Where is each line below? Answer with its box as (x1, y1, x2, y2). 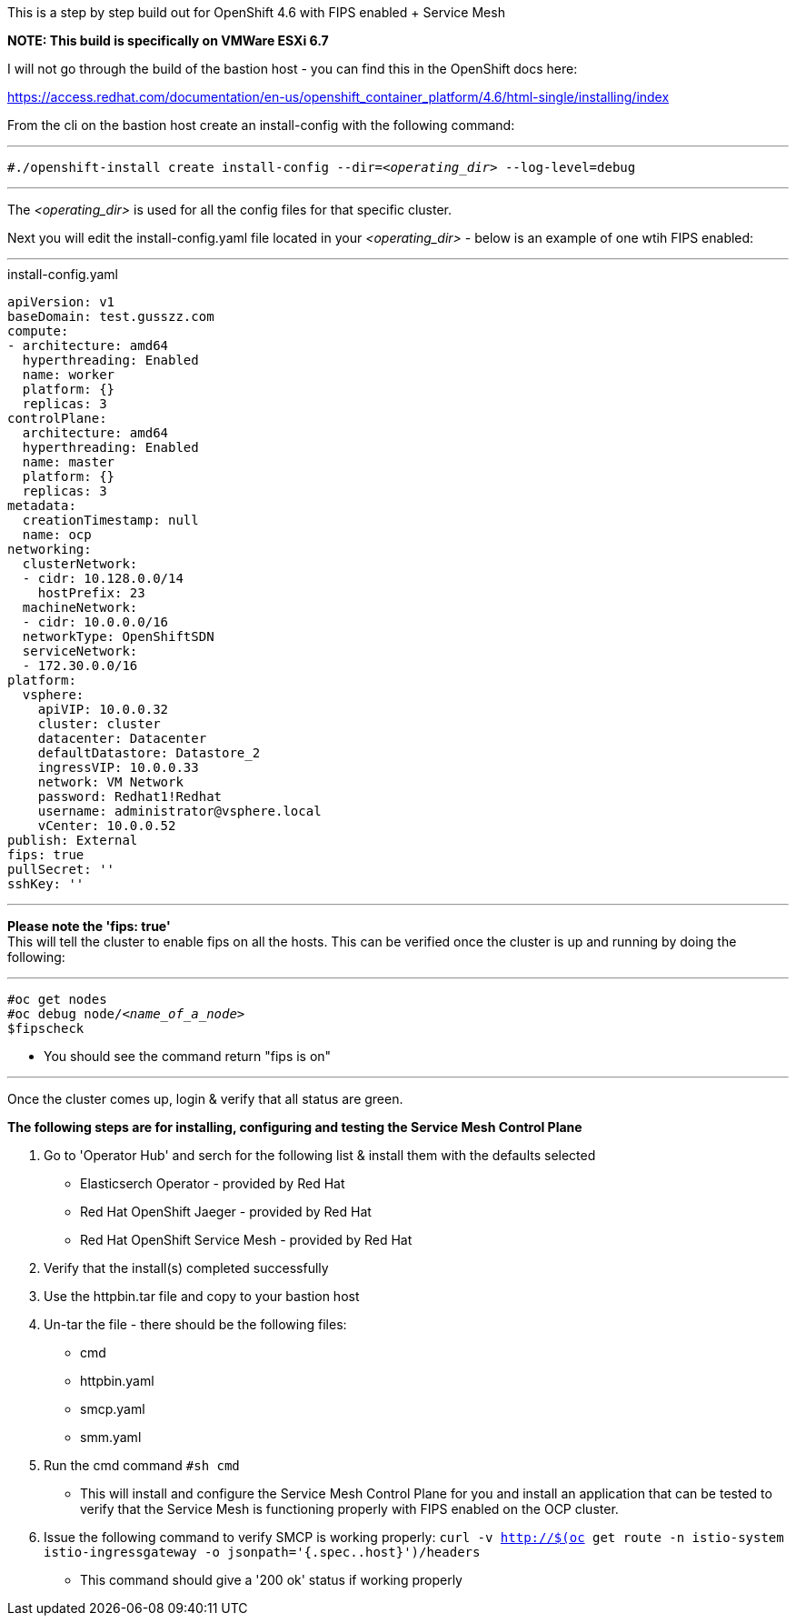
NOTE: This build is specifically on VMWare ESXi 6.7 (7, 33, 329, 48)
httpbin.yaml (80, 1373, 154, 1388)
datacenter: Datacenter (37, 731, 207, 746)
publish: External (7, 833, 138, 847)
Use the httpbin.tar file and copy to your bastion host (44, 1288, 360, 1304)
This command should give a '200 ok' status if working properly (80, 1572, 463, 1588)
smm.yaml (80, 1429, 142, 1445)
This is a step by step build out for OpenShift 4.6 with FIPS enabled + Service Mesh (7, 5, 505, 20)
